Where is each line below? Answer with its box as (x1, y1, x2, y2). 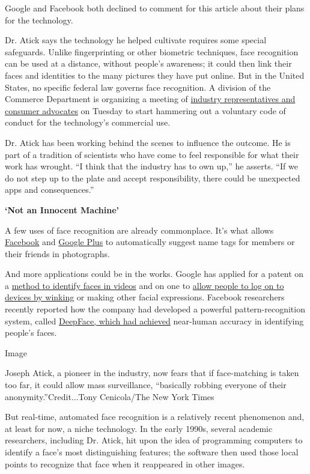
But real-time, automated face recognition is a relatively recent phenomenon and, (5, 410, 305, 423)
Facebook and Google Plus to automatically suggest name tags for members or (5, 235, 295, 248)
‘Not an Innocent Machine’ (5, 203, 120, 216)
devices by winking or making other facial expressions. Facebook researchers (5, 291, 285, 303)
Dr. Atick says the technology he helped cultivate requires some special (5, 34, 267, 46)
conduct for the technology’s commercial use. (5, 116, 171, 129)
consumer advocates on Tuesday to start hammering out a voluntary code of (5, 104, 286, 117)
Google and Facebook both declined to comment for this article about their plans (5, 2, 305, 14)
